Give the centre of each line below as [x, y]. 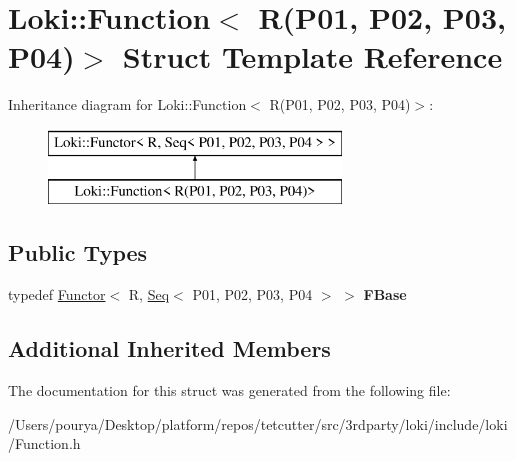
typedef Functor [57, 294]
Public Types [78, 252]
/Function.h [44, 443]
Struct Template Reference [312, 56]
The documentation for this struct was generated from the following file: [229, 390]
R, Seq [149, 294]
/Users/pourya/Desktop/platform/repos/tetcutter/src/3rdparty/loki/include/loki [258, 423]
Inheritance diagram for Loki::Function [127, 104]
